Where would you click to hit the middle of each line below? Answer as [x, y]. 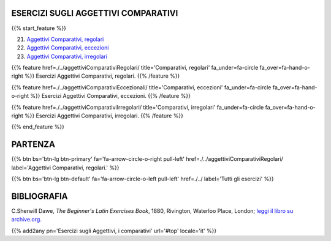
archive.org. [27, 220]
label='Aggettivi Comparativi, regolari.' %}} [65, 168]
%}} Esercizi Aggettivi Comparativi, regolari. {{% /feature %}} [102, 76]
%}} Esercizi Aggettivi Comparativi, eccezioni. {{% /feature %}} [111, 96]
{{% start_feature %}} [39, 28]
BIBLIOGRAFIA [40, 196]
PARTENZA [33, 145]
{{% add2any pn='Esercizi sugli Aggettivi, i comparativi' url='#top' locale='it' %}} [114, 231]
